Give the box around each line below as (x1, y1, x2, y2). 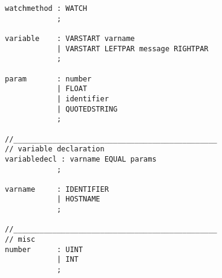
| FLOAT (56, 84, 88, 93)
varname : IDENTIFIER (5, 185, 109, 194)
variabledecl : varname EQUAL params (5, 154, 157, 163)
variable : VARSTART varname (5, 34, 135, 43)
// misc (5, 235, 36, 244)
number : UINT (5, 245, 83, 254)
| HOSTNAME (56, 195, 100, 204)
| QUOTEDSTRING (56, 104, 118, 113)
